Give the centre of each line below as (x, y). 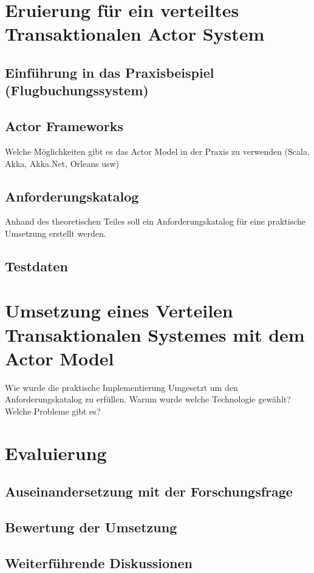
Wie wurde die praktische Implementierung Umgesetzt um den (121, 387)
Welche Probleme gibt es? (53, 411)
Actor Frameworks (64, 126)
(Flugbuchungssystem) (77, 90)
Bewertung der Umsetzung (91, 527)
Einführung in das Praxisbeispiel (110, 72)
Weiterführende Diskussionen (99, 562)
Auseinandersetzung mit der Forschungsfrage (149, 491)
